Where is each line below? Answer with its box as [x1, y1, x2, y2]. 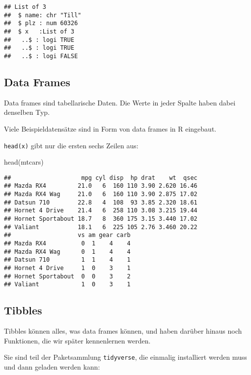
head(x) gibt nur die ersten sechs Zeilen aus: [4, 140, 139, 150]
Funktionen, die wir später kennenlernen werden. [4, 335, 151, 345]
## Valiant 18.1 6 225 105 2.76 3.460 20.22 [4, 223, 197, 231]
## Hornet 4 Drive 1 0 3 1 [4, 265, 131, 272]
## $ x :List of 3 [4, 28, 75, 35]
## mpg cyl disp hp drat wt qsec [4, 174, 197, 181]
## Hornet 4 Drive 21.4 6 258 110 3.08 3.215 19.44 [4, 207, 197, 214]
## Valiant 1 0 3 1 [4, 281, 131, 288]
